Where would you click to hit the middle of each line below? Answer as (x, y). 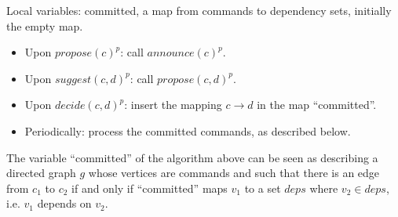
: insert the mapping (173, 105)
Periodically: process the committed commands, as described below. (188, 130)
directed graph (41, 173)
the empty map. (45, 25)
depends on (64, 203)
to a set (263, 188)
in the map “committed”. (317, 105)
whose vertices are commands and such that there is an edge (234, 173)
